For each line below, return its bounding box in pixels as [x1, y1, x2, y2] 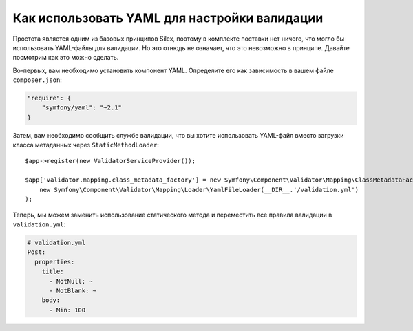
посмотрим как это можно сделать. [12, 54, 119, 62]
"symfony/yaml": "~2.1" [41, 104, 122, 111]
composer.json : [12, 76, 62, 84]
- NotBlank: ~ [49, 286, 96, 295]
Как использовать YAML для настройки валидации [12, 10, 324, 25]
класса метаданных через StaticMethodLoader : [12, 141, 160, 149]
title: [41, 268, 64, 275]
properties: [34, 258, 75, 266]
